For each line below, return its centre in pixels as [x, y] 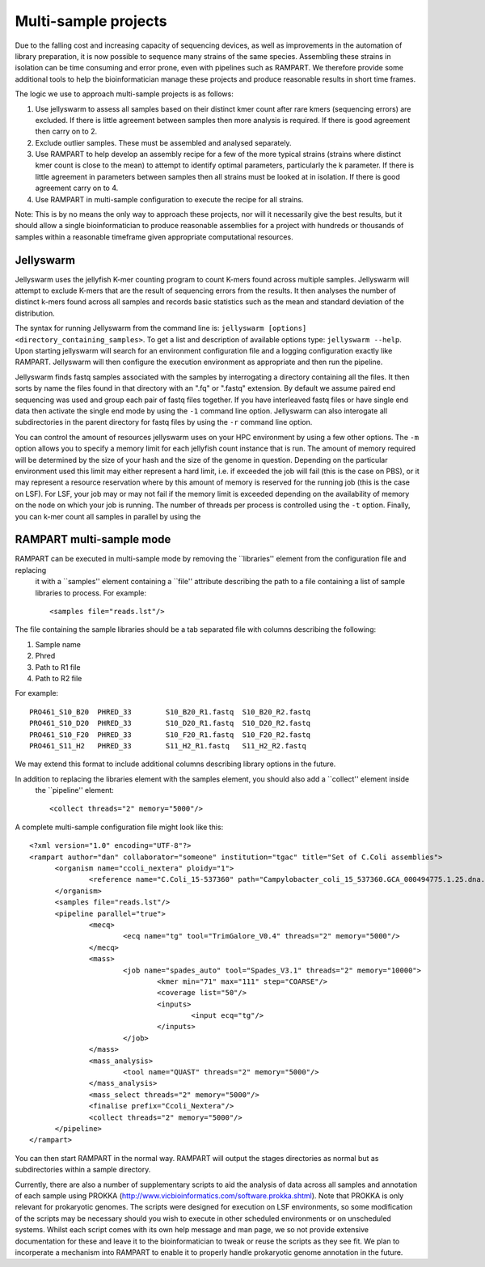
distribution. [35, 313]
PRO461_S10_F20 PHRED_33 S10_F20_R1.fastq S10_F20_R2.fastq [170, 735]
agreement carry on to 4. [77, 188]
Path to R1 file [58, 667]
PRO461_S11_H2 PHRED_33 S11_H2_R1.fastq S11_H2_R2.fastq [168, 746]
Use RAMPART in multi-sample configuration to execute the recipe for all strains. [169, 199]
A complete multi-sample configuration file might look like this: [119, 827]
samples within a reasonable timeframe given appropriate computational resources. [154, 237]
